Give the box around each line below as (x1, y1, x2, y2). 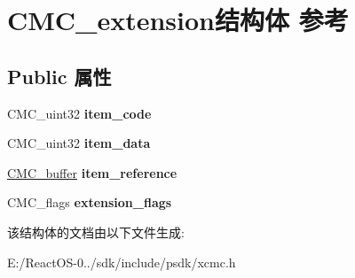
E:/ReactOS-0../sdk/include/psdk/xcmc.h (7, 252, 236, 271)
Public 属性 (7, 62, 112, 89)
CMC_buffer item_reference (7, 163, 177, 181)
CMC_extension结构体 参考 (7, 2, 349, 38)
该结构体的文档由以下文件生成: (7, 222, 185, 241)
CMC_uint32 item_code (7, 104, 152, 122)
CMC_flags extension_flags (7, 193, 172, 212)
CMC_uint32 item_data (7, 134, 151, 152)
